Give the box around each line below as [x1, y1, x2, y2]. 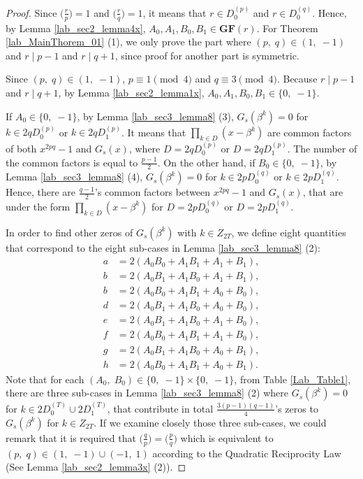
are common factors [267, 124, 352, 139]
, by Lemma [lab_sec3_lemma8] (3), [77, 108, 234, 123]
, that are [302, 185, 343, 199]
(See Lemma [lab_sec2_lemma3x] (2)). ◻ [6, 459, 186, 474]
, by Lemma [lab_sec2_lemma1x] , [58, 85, 205, 100]
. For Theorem [256, 20, 318, 35]
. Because [276, 71, 318, 86]
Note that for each [6, 371, 84, 386]
